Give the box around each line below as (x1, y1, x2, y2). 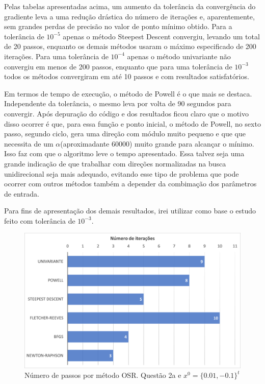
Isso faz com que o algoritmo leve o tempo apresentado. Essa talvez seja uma (4, 148, 245, 159)
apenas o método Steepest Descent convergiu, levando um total (63, 31, 260, 41)
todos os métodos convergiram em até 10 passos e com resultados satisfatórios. (4, 71, 249, 82)
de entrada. (4, 188, 39, 199)
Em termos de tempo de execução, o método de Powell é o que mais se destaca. (4, 88, 252, 99)
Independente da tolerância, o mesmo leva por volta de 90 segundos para (4, 98, 231, 109)
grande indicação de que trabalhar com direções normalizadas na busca (4, 158, 226, 169)
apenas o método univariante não (127, 51, 231, 61)
